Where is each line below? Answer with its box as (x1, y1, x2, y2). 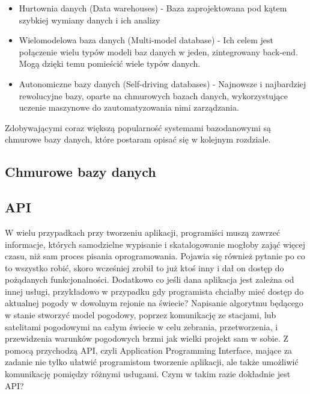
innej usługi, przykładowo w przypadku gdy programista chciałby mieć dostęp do (5, 285, 304, 297)
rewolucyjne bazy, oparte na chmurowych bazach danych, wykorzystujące (19, 89, 288, 102)
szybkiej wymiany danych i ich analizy (19, 13, 160, 26)
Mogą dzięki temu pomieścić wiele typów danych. (19, 57, 201, 70)
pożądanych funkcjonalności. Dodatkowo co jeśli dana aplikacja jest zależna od (5, 273, 294, 286)
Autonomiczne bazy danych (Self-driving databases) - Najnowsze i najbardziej (19, 77, 306, 90)
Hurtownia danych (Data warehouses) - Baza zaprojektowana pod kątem (19, 2, 287, 14)
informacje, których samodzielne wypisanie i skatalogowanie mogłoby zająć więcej (5, 238, 306, 250)
